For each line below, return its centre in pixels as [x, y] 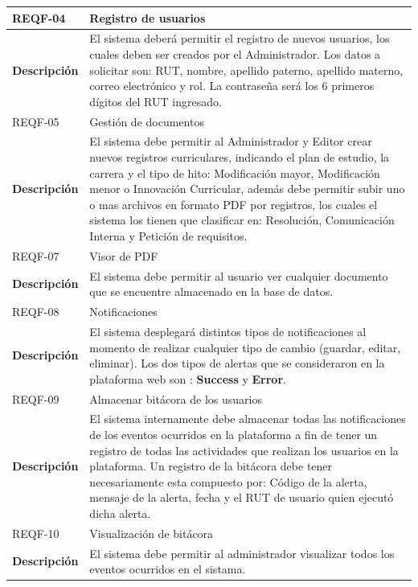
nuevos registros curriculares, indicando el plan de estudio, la [240, 157]
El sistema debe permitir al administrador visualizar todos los [242, 553]
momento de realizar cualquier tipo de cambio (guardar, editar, [245, 347]
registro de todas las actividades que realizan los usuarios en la [244, 450]
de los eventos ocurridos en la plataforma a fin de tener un [234, 434]
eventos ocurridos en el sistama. [168, 569]
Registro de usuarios [148, 17]
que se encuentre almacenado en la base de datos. [211, 291]
